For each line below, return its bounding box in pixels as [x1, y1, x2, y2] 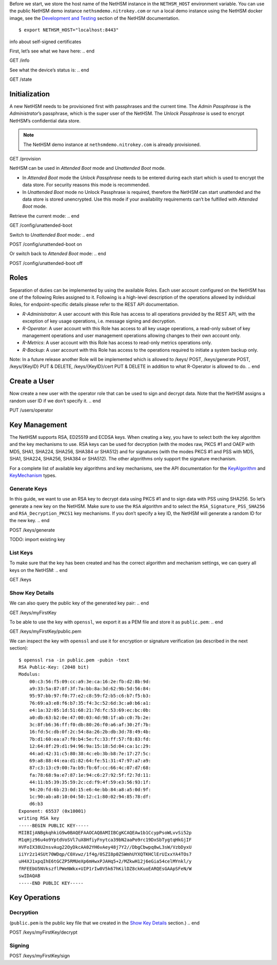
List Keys [9, 549, 33, 556]
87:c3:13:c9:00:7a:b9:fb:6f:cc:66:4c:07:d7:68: [29, 765, 151, 771]
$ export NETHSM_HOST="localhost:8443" [18, 27, 119, 33]
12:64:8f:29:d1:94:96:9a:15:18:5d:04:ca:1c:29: [29, 743, 151, 749]
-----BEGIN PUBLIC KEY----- [18, 823, 89, 828]
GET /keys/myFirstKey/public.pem [9, 628, 82, 635]
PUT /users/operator [9, 407, 53, 414]
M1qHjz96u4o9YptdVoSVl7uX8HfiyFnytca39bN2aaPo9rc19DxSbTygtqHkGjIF [18, 837, 192, 843]
